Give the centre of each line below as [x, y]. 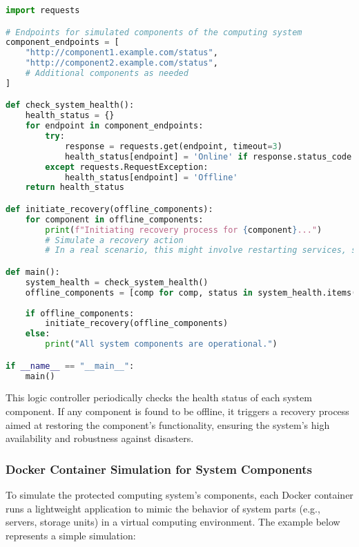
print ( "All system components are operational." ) [161, 344]
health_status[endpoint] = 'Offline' [151, 177]
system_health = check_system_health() [117, 282]
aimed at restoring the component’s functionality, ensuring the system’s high [168, 424]
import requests [43, 10]
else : [38, 334]
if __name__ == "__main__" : [70, 366]
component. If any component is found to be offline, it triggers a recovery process [177, 411]
